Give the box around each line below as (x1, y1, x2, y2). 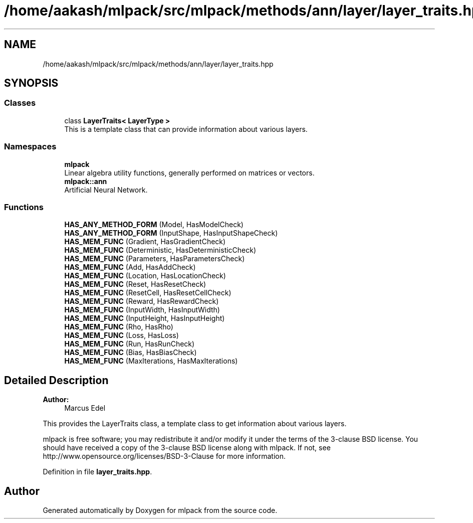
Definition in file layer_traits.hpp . (43, 467, 152, 476)
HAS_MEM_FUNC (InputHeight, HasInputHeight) (64, 314, 225, 323)
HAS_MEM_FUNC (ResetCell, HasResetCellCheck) (64, 288, 231, 297)
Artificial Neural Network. (64, 185, 148, 194)
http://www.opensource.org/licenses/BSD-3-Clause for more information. (43, 452, 286, 461)
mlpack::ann (64, 177, 107, 186)
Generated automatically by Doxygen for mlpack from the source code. (43, 506, 278, 514)
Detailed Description (4, 374, 109, 387)
